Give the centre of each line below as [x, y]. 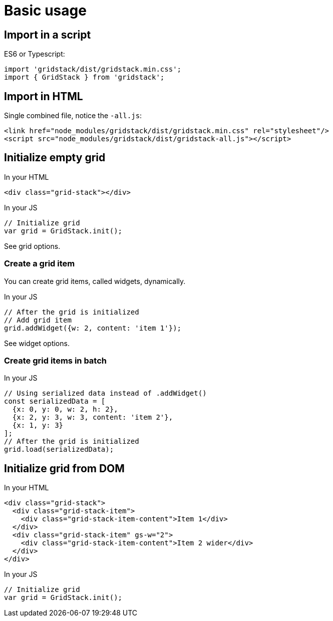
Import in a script [48, 35]
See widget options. [37, 343]
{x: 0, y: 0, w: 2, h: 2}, [65, 409]
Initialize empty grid [55, 158]
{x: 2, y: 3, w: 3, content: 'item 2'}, [93, 417]
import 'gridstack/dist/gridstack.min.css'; [93, 69]
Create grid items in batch [55, 360]
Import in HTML [44, 96]
